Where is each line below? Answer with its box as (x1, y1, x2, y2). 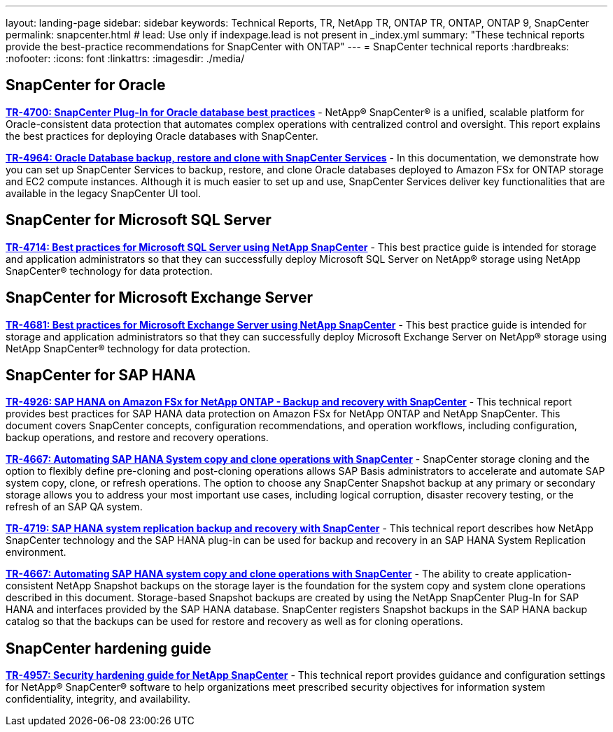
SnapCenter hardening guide (6, 639, 211, 657)
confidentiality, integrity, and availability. (6, 693, 191, 705)
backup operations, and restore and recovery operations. (6, 431, 269, 444)
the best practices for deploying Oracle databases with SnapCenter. (6, 129, 318, 142)
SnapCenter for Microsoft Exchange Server (6, 289, 313, 307)
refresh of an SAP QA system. (6, 501, 143, 513)
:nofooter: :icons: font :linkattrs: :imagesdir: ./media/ (6, 52, 245, 64)
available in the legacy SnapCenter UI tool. (6, 187, 202, 199)
